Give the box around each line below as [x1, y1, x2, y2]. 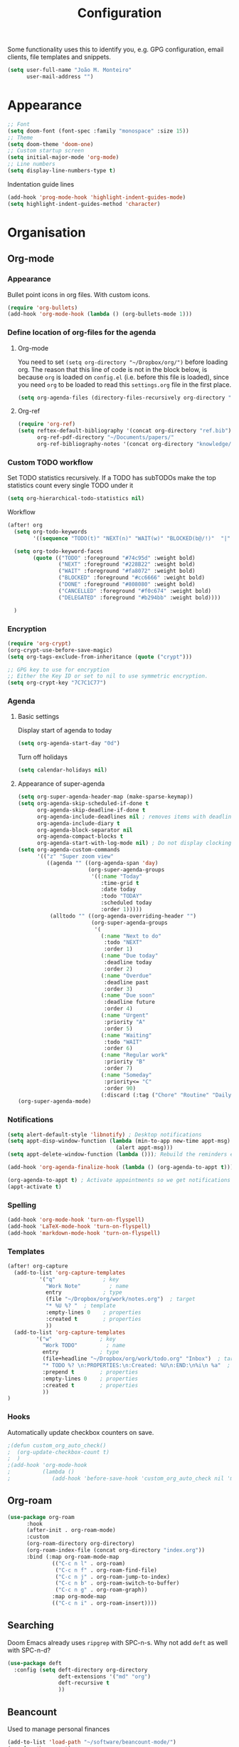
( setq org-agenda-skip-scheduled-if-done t [17, 800, 149, 807]
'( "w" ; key [36, 1335, 116, 1342]
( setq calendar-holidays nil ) [17, 767, 108, 774]
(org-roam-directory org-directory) [26, 1540, 135, 1548]
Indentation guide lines [7, 180, 75, 188]
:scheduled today [100, 899, 152, 906]
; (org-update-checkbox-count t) [7, 1448, 110, 1456]
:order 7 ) [104, 1065, 133, 1072]
